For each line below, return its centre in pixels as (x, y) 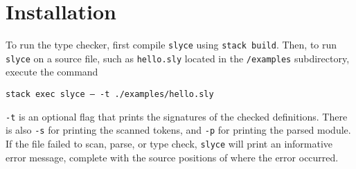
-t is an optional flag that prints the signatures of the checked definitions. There (177, 116)
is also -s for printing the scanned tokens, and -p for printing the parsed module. (178, 130)
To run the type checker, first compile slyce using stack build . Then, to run (171, 45)
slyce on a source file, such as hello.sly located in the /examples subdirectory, (178, 58)
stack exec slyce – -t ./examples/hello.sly (110, 95)
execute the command (52, 72)
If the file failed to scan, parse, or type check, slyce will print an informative (169, 143)
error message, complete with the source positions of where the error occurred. (172, 157)
